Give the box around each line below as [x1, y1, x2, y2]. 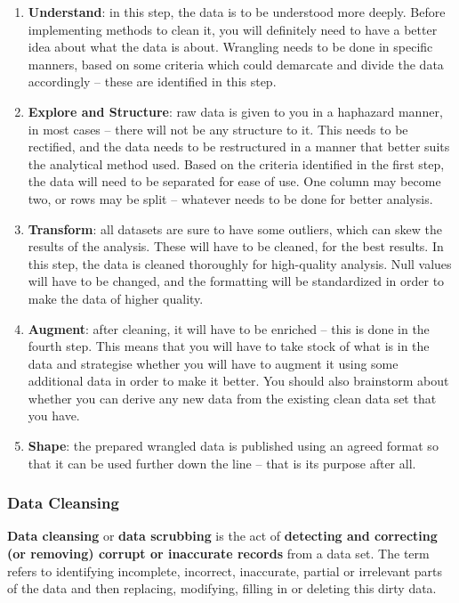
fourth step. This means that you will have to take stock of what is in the [28, 337, 430, 355]
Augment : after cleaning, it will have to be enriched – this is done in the [28, 319, 430, 338]
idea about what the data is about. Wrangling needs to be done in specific [28, 37, 433, 56]
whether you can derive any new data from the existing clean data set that [28, 388, 437, 407]
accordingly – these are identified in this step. [28, 72, 277, 91]
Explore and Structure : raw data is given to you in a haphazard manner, [28, 102, 443, 120]
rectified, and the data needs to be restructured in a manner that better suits [28, 137, 450, 156]
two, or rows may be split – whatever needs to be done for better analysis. [28, 189, 433, 208]
